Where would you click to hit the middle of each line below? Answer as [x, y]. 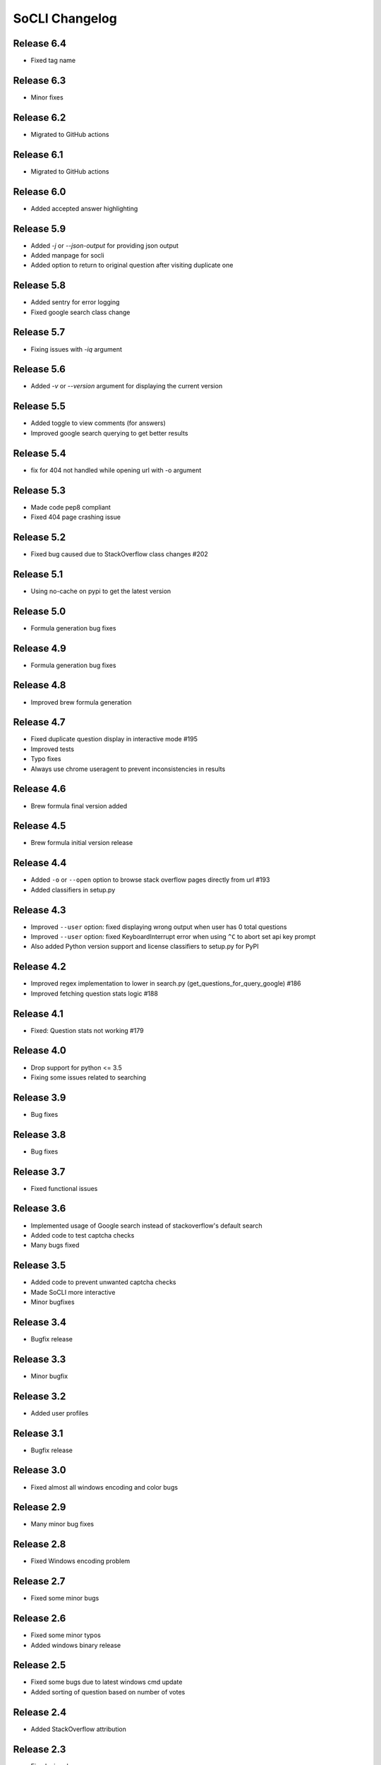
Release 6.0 [40, 192]
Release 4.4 [40, 863]
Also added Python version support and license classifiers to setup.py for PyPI [145, 947]
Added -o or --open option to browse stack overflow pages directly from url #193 [150, 880]
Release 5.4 [40, 453]
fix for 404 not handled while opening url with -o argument [116, 470]
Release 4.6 [40, 789]
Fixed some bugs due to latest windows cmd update [107, 1682]
